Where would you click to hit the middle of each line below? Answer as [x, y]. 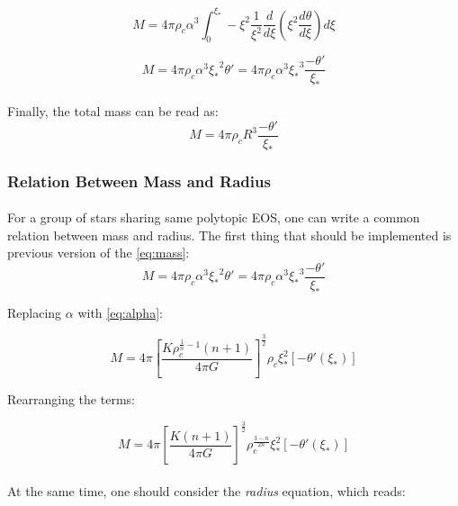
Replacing [35, 312]
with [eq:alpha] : [120, 312]
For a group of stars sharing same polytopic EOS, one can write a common [214, 217]
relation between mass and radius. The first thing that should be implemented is [229, 235]
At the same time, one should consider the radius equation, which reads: [207, 490]
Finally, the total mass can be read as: [113, 110]
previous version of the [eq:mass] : [99, 253]
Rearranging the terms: [71, 399]
